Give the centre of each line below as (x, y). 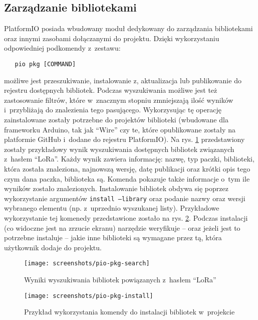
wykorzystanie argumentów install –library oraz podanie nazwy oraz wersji (125, 198)
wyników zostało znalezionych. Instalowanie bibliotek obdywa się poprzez (116, 188)
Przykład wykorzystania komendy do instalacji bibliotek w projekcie (130, 312)
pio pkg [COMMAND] (45, 64)
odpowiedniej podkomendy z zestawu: (62, 48)
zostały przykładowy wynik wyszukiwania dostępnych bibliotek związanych (119, 149)
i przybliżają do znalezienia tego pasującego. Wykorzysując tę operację (113, 110)
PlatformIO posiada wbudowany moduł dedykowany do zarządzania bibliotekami (128, 28)
